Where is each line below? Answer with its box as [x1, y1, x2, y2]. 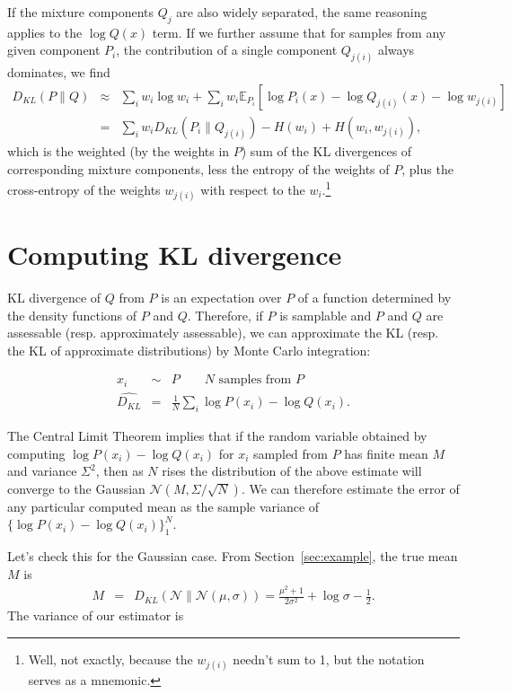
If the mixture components [7, 3, 154, 21]
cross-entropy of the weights [7, 180, 161, 198]
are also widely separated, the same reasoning [176, 3, 427, 21]
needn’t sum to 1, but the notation [233, 649, 425, 668]
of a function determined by [297, 288, 452, 307]
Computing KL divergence [7, 236, 342, 273]
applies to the [7, 22, 83, 41]
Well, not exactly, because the [28, 649, 193, 668]
